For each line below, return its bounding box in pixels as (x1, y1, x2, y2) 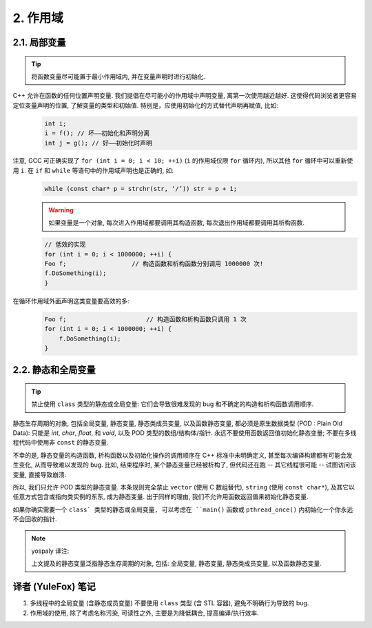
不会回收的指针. (12, 515, 58, 523)
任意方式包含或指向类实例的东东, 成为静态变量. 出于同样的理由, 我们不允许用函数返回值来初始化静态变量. (12, 493, 309, 501)
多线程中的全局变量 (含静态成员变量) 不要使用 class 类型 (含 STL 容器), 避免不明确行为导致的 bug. (30, 599, 309, 607)
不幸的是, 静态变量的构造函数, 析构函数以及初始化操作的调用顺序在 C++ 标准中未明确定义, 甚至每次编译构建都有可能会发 (12, 451, 353, 459)
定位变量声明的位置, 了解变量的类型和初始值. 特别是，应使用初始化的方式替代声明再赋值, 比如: (12, 101, 278, 110)
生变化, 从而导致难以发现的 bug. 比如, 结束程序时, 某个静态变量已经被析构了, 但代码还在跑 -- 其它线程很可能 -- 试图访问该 (12, 460, 356, 469)
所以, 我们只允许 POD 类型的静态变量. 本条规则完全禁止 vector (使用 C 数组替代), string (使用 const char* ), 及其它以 (12, 483, 355, 492)
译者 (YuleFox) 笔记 (12, 581, 96, 593)
